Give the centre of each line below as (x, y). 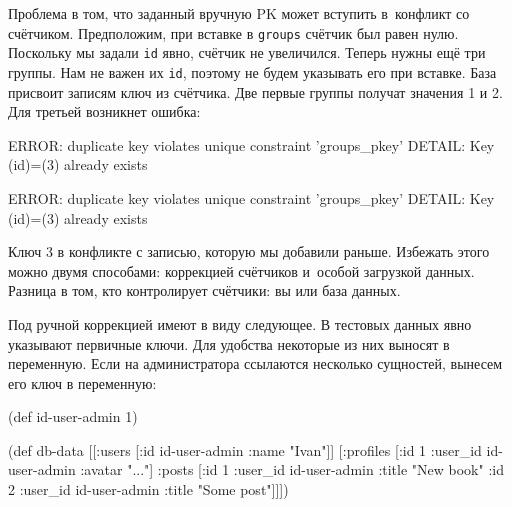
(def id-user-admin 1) (73, 416)
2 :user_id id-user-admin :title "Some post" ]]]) (148, 489)
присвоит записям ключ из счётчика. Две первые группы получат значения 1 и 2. (255, 91)
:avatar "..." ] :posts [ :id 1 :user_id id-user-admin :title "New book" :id (292, 469)
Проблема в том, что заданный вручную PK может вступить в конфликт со (239, 13)
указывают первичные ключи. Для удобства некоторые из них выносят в (229, 343)
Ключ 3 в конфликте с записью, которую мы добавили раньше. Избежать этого (249, 251)
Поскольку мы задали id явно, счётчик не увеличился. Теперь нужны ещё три (247, 52)
